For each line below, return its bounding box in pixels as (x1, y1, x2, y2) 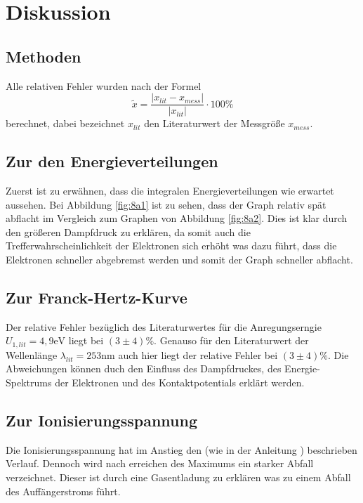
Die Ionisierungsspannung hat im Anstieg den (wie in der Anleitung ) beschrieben (6, 442, 357, 457)
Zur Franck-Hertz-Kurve (6, 286, 187, 308)
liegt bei (68, 333, 104, 348)
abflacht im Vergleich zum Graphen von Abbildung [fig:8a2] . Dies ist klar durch (6, 211, 348, 226)
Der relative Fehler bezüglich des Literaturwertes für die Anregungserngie (6, 319, 322, 334)
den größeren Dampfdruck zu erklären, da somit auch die (6, 224, 251, 239)
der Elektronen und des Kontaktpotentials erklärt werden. (55, 375, 305, 390)
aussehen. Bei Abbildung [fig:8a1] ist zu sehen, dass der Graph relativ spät (6, 197, 326, 211)
